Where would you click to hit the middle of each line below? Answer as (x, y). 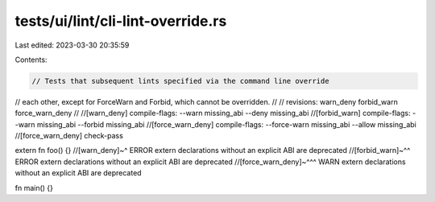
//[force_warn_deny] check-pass (69, 136)
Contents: (31, 60)
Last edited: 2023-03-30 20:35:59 (72, 45)
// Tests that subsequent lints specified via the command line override (180, 81)
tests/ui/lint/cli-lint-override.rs (121, 21)
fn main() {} (34, 188)
